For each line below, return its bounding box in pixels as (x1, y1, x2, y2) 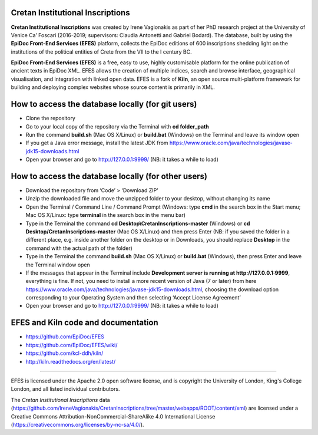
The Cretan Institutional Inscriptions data (11, 396, 110, 403)
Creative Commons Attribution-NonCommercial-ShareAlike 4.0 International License (11, 413, 216, 420)
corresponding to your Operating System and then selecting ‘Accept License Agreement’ (25, 294, 241, 301)
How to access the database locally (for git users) (11, 99, 197, 109)
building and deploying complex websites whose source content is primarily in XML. (11, 84, 215, 91)
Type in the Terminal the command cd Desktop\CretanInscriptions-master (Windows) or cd (25, 220, 250, 227)
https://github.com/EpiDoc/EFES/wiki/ (25, 341, 118, 348)
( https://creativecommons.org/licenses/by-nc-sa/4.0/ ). (11, 421, 144, 428)
